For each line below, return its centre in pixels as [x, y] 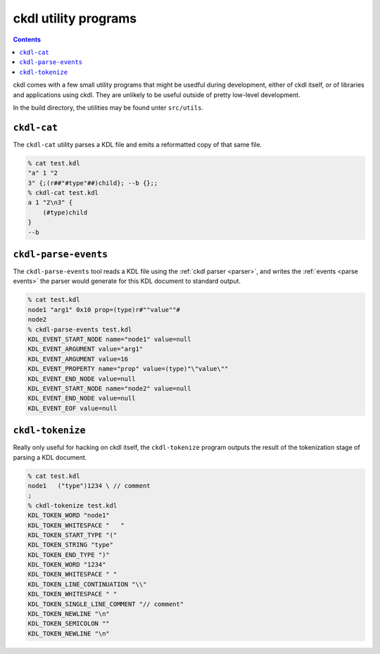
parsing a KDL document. [50, 457]
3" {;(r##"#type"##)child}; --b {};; [93, 183]
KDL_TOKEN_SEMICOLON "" [69, 624]
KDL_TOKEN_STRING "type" [71, 545]
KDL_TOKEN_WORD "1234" [67, 565]
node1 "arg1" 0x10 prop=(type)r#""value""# [104, 309]
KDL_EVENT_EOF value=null [72, 408]
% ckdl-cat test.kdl [63, 193]
